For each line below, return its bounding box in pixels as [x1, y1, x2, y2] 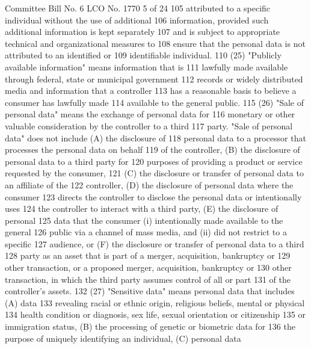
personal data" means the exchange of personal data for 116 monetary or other [5, 108, 295, 120]
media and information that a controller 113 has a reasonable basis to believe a [5, 84, 297, 97]
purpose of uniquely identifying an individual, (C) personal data [5, 332, 241, 344]
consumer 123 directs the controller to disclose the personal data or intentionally [5, 190, 302, 203]
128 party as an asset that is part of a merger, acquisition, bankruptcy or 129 [5, 249, 291, 262]
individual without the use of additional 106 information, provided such [5, 13, 269, 26]
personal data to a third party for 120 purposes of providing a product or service [5, 155, 303, 167]
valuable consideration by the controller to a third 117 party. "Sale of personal [5, 119, 293, 132]
